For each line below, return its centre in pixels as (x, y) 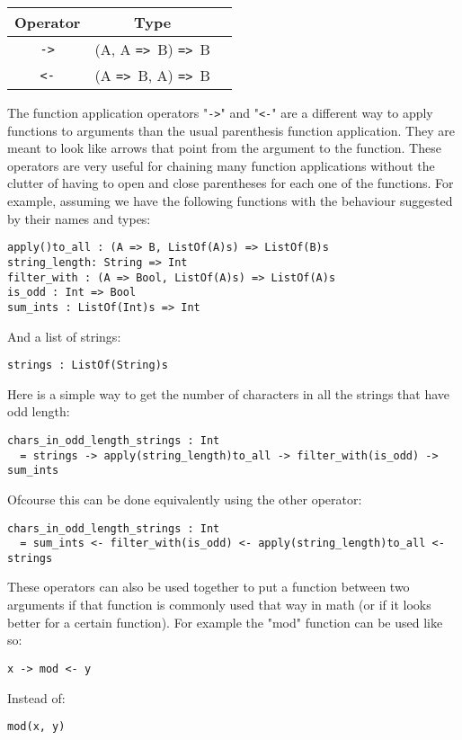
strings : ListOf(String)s (88, 366)
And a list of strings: (64, 336)
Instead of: (36, 697)
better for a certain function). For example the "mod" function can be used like (225, 622)
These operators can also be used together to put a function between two (209, 587)
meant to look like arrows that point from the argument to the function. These (224, 148)
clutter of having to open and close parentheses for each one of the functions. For (231, 183)
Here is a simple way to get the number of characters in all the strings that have (229, 393)
